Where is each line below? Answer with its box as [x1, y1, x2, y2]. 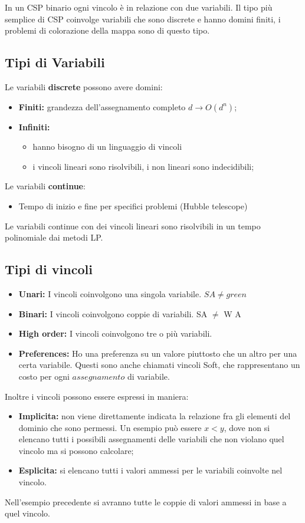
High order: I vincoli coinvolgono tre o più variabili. [18, 327, 212, 340]
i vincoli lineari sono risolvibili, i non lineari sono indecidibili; [32, 160, 254, 172]
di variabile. [127, 370, 170, 382]
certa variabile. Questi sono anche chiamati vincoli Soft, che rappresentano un [18, 358, 300, 371]
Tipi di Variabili [5, 53, 105, 71]
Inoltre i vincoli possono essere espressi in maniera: [5, 390, 189, 402]
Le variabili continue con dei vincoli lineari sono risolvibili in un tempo [5, 219, 261, 232]
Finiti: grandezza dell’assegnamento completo [18, 100, 186, 113]
